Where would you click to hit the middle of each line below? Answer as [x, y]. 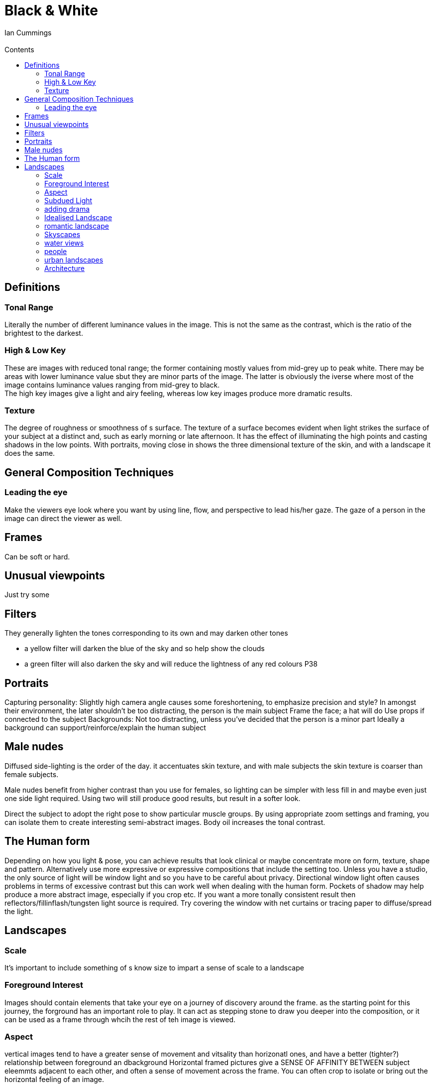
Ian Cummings [28, 32]
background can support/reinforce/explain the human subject [105, 728]
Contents [19, 49]
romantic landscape [77, 226]
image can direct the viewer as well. [63, 518]
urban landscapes [74, 260]
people [56, 251]
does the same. [30, 453]
